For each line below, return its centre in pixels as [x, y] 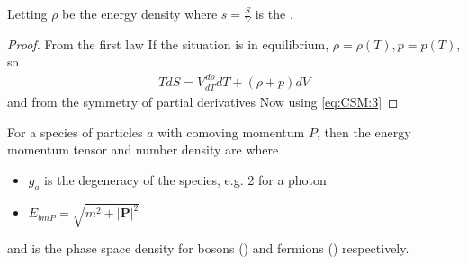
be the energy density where [140, 13]
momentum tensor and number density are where [143, 150]
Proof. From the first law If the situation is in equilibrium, [168, 44]
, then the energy [364, 132]
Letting [27, 13]
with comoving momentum [231, 132]
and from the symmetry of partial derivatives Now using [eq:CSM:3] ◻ [203, 102]
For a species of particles [75, 132]
